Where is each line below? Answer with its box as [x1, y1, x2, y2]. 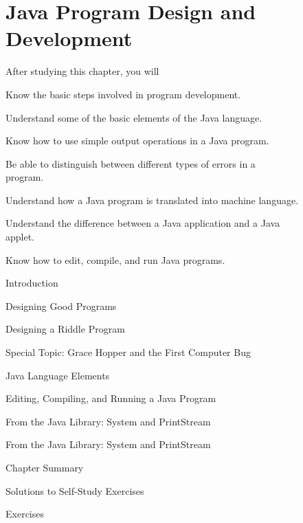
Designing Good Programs [5, 298, 117, 313]
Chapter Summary [5, 460, 84, 474]
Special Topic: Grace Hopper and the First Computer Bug [5, 345, 251, 359]
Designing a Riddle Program [5, 322, 125, 336]
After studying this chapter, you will [5, 64, 159, 78]
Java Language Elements [5, 368, 110, 382]
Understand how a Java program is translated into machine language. [5, 192, 299, 207]
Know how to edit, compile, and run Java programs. [5, 252, 225, 267]
